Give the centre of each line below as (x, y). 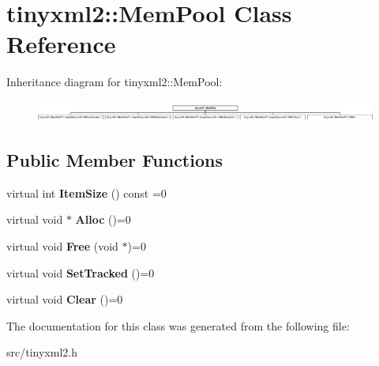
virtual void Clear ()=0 (65, 299)
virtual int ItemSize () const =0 (86, 192)
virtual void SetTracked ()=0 (81, 272)
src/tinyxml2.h (42, 352)
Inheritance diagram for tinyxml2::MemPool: (114, 82)
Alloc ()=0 (103, 219)
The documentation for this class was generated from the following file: (178, 325)
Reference (61, 44)
